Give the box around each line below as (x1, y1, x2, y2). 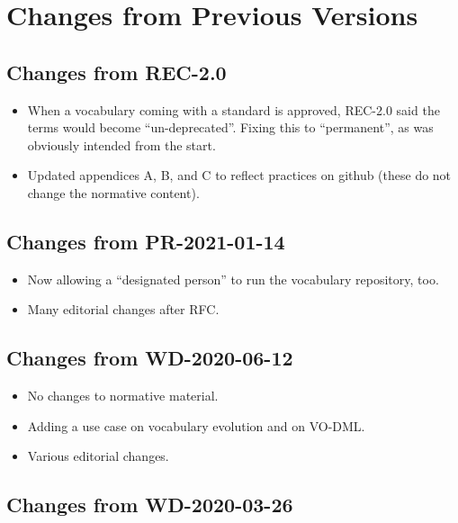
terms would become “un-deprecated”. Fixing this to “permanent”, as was (27, 118, 434, 137)
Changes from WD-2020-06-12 (6, 344, 293, 372)
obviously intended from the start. (27, 135, 216, 154)
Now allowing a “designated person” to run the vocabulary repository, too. (27, 269, 439, 288)
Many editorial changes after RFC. (27, 300, 220, 319)
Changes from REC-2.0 (6, 58, 227, 86)
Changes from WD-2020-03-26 (6, 491, 293, 518)
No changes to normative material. (27, 386, 219, 405)
